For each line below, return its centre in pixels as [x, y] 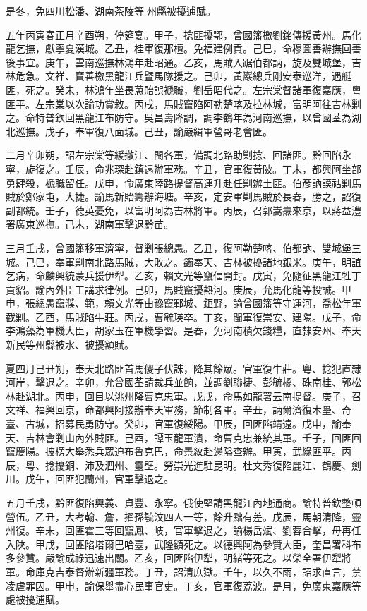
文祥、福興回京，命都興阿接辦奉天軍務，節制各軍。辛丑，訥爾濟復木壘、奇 [179, 410]
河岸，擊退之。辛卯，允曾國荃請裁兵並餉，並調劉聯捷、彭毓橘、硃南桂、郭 [179, 382]
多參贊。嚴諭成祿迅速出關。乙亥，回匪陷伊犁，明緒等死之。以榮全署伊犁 [174, 558]
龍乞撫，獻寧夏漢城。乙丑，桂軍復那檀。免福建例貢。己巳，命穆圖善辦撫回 [179, 48]
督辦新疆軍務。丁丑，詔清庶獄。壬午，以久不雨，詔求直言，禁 [218, 571]
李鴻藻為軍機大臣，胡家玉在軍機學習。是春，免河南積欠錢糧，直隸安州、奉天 [183, 331]
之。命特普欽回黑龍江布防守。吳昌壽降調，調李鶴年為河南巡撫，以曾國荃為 [179, 117]
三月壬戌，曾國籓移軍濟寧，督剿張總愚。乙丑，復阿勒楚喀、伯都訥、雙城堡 [179, 247]
